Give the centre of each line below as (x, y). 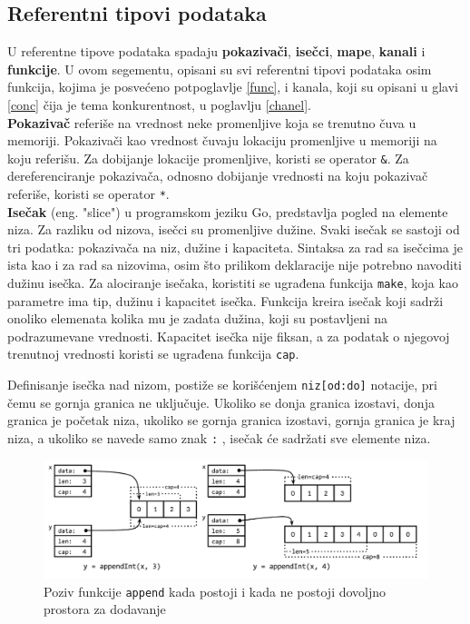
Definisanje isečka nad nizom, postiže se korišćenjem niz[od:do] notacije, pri (222, 385)
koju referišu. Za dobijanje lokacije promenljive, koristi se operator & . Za (208, 158)
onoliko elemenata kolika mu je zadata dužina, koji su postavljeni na (198, 318)
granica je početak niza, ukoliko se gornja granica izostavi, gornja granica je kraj (231, 420)
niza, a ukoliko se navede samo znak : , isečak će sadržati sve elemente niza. (219, 437)
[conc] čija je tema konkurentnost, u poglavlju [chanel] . (160, 104)
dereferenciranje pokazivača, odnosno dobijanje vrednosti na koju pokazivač (218, 176)
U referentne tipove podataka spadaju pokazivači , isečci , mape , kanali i (216, 51)
